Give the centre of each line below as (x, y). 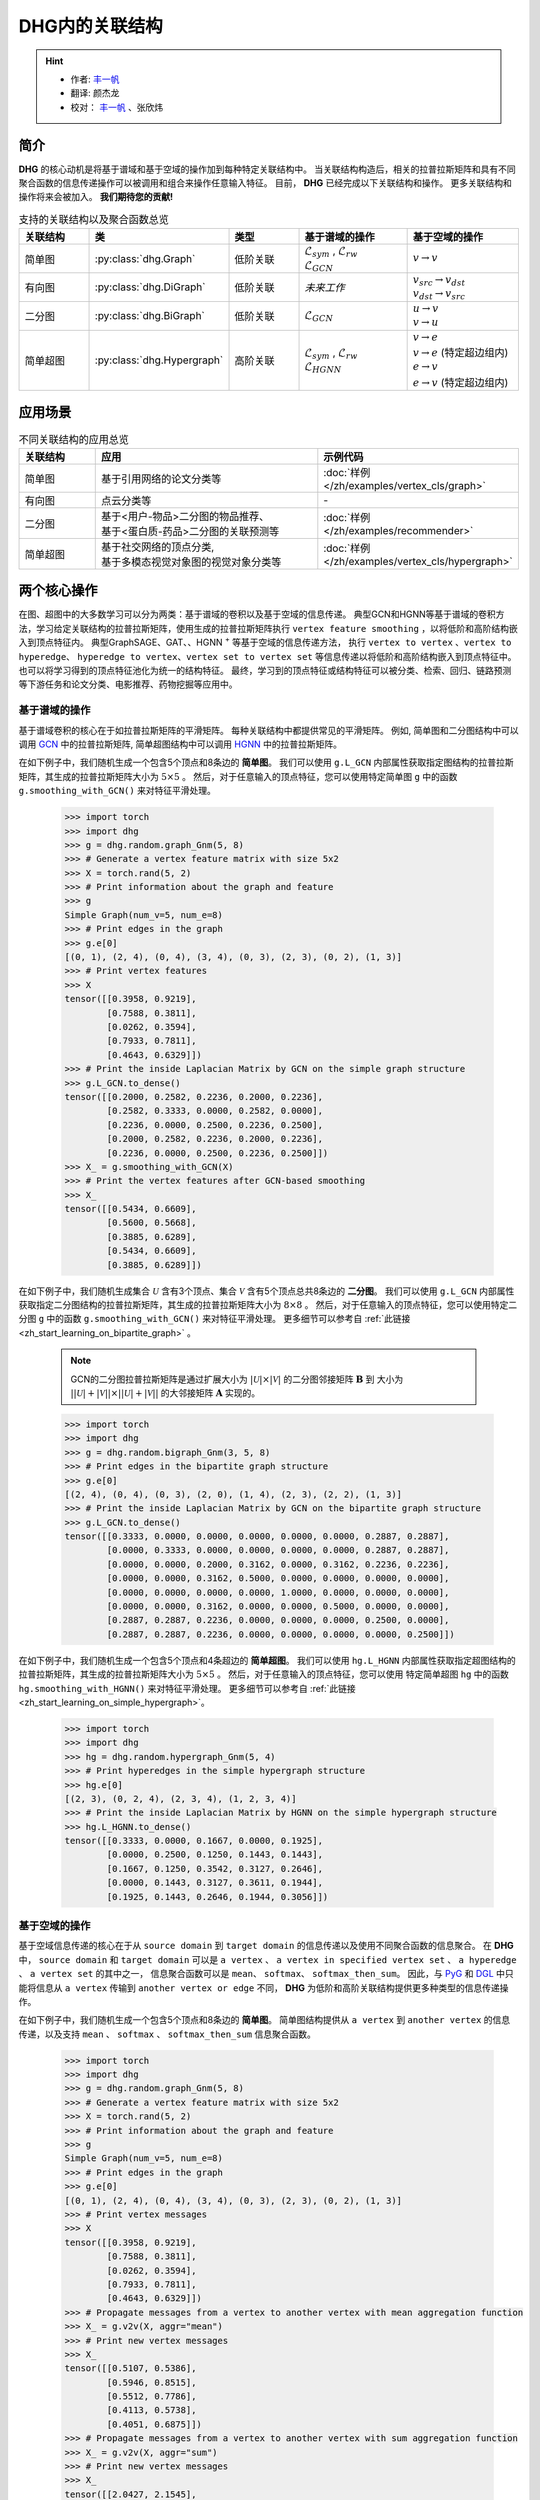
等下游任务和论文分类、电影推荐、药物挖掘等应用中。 (128, 684)
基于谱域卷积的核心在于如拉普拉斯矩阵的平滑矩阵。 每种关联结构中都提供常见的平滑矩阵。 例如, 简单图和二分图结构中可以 (268, 730)
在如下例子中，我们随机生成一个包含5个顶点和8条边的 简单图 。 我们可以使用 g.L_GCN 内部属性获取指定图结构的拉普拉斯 (266, 762)
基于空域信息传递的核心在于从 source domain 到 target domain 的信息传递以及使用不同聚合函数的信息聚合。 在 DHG (266, 1946)
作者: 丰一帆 (95, 79)
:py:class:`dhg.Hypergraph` (159, 360)
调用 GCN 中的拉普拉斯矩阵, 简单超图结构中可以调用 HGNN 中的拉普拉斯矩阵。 (180, 744)
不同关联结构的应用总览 (74, 439)
